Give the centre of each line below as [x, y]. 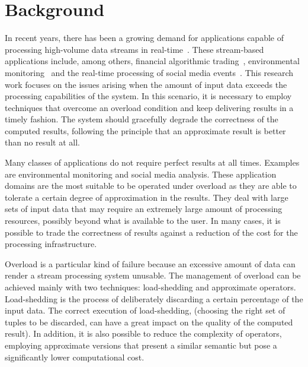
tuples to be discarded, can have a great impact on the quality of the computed [149, 322]
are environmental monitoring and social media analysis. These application [141, 174]
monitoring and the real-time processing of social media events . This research [149, 72]
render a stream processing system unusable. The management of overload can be [153, 275]
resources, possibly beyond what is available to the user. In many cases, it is [143, 221]
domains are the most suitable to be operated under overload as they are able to [151, 186]
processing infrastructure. [51, 244]
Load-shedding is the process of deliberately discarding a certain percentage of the [154, 298]
